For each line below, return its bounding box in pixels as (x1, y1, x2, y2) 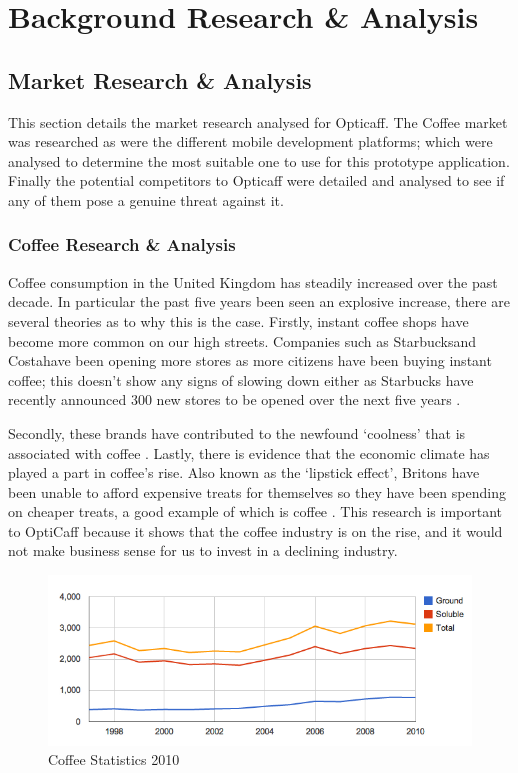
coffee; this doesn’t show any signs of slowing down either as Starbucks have (8, 369, 474, 390)
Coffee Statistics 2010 (48, 749, 180, 770)
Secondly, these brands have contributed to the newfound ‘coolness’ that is (8, 422, 466, 443)
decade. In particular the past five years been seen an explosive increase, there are (8, 291, 510, 312)
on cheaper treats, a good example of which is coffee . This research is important (8, 501, 503, 522)
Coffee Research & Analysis (8, 232, 236, 257)
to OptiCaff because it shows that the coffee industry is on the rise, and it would (8, 520, 503, 541)
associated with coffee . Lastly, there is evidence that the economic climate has (8, 442, 490, 463)
